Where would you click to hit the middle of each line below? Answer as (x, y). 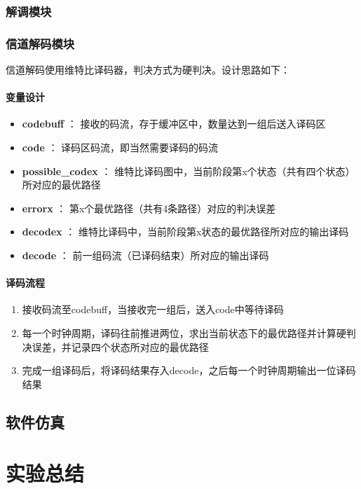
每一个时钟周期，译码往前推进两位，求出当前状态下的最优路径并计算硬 (184, 333)
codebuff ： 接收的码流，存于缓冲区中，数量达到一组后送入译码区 (174, 124)
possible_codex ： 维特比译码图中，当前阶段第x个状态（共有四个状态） (189, 171)
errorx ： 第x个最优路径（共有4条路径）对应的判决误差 (149, 208)
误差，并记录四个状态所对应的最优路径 (120, 346)
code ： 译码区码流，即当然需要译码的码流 (120, 147)
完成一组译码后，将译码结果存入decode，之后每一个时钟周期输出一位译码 (189, 370)
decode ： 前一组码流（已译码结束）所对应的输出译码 (145, 255)
